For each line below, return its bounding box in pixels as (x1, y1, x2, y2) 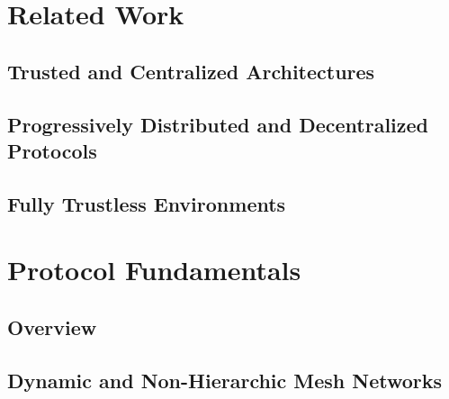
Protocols (7, 136, 97, 164)
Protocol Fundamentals (7, 251, 301, 288)
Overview (7, 313, 97, 340)
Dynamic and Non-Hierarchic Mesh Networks (7, 366, 443, 394)
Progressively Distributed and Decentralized (7, 110, 429, 138)
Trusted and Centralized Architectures (7, 57, 375, 85)
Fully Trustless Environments (7, 189, 286, 217)
